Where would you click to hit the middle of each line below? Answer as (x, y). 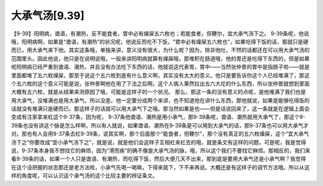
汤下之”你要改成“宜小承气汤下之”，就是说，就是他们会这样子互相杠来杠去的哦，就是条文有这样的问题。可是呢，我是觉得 (159, 142)
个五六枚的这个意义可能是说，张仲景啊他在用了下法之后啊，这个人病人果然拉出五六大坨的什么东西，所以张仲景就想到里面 (160, 83)
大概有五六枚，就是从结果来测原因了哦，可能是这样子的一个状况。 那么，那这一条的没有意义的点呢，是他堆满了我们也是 (159, 92)
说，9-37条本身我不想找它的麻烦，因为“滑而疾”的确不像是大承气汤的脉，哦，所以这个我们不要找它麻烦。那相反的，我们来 (161, 151)
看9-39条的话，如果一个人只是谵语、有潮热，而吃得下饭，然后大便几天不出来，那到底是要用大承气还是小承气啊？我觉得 (159, 159)
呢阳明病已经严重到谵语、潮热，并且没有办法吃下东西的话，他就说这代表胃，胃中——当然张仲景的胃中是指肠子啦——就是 (160, 67)
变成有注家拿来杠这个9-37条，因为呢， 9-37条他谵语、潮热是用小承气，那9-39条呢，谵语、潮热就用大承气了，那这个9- (158, 117)
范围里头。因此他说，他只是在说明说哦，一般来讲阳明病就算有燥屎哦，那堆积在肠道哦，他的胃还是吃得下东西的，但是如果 (160, 58)
